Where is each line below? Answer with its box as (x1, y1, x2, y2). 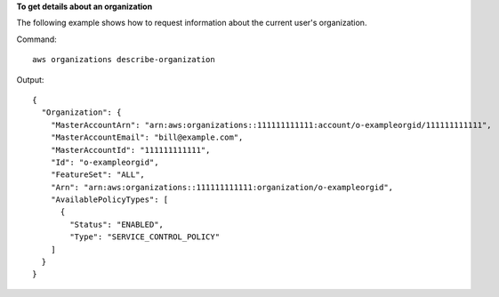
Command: (16, 34, 57, 44)
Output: (16, 74, 44, 84)
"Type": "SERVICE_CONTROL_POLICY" (69, 232, 221, 242)
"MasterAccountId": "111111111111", (50, 145, 211, 155)
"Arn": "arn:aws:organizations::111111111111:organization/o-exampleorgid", (50, 182, 394, 192)
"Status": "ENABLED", (69, 219, 165, 229)
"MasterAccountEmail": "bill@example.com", (50, 132, 244, 142)
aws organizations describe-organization (32, 54, 215, 65)
